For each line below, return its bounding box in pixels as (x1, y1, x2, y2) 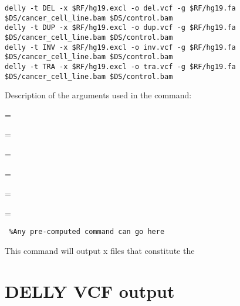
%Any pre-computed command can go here (9, 228, 165, 236)
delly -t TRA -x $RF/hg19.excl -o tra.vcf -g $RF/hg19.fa (5, 62, 236, 71)
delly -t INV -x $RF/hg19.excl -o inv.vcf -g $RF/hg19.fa (5, 43, 236, 51)
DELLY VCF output (5, 279, 175, 302)
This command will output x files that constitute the (5, 245, 195, 257)
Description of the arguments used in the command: (5, 89, 192, 101)
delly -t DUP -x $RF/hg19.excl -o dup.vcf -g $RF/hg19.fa (5, 23, 236, 32)
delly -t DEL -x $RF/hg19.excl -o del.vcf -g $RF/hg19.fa (5, 4, 236, 12)
